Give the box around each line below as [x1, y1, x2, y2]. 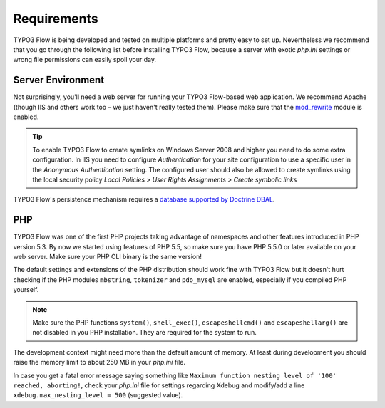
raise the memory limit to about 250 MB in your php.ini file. [13, 358, 185, 367]
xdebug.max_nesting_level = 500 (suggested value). [13, 391, 183, 399]
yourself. [13, 286, 39, 294]
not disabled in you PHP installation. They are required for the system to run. [32, 328, 257, 337]
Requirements [13, 11, 99, 26]
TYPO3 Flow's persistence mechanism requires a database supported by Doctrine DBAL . [13, 195, 275, 204]
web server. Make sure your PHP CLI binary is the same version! [13, 253, 202, 261]
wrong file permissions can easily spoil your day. [13, 56, 157, 64]
